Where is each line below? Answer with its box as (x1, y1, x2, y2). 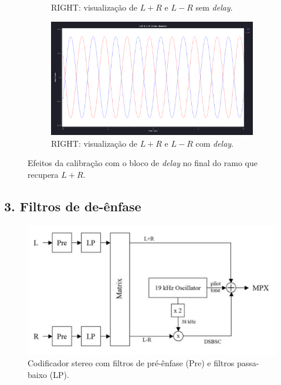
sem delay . (195, 1, 233, 13)
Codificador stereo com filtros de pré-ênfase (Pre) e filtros (28, 357, 235, 369)
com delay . (195, 137, 234, 149)
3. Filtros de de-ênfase (4, 197, 141, 215)
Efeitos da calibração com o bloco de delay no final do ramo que (28, 157, 258, 169)
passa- (236, 357, 259, 369)
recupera (28, 168, 59, 180)
